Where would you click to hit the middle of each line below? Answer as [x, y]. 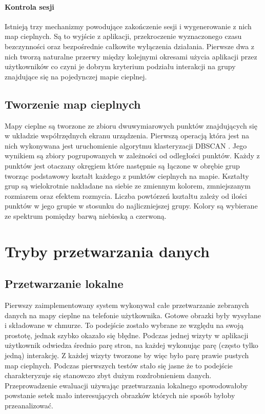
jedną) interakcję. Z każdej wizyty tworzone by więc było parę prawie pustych [127, 355]
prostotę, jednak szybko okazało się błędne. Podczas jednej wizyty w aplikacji [127, 335]
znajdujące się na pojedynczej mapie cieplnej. [76, 76]
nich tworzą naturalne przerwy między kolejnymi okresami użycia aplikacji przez [131, 56]
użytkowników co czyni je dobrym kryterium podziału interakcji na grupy [120, 66]
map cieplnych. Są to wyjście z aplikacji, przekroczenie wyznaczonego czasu [123, 36]
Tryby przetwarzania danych [107, 251]
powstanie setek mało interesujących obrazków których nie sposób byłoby [120, 395]
